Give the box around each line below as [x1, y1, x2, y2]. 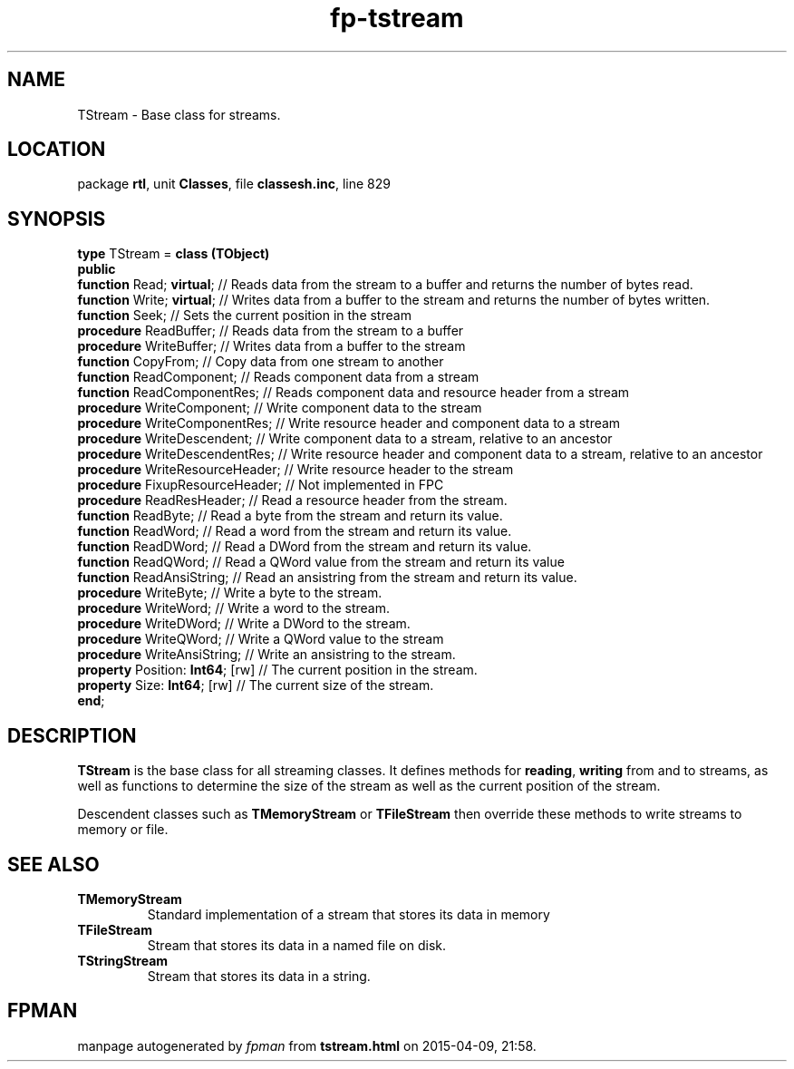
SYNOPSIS [7, 207, 106, 230]
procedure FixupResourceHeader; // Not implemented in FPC [77, 477, 444, 493]
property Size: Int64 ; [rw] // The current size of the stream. [77, 677, 434, 694]
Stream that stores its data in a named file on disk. [147, 937, 446, 953]
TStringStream [77, 952, 169, 968]
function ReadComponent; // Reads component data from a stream [77, 369, 479, 385]
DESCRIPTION [7, 724, 137, 747]
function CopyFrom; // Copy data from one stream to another [77, 354, 444, 370]
